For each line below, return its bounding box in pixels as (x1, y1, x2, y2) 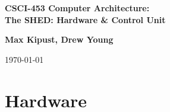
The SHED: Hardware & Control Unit (5, 13, 166, 25)
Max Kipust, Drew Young (5, 33, 114, 46)
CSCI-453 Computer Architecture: (5, 2, 150, 14)
